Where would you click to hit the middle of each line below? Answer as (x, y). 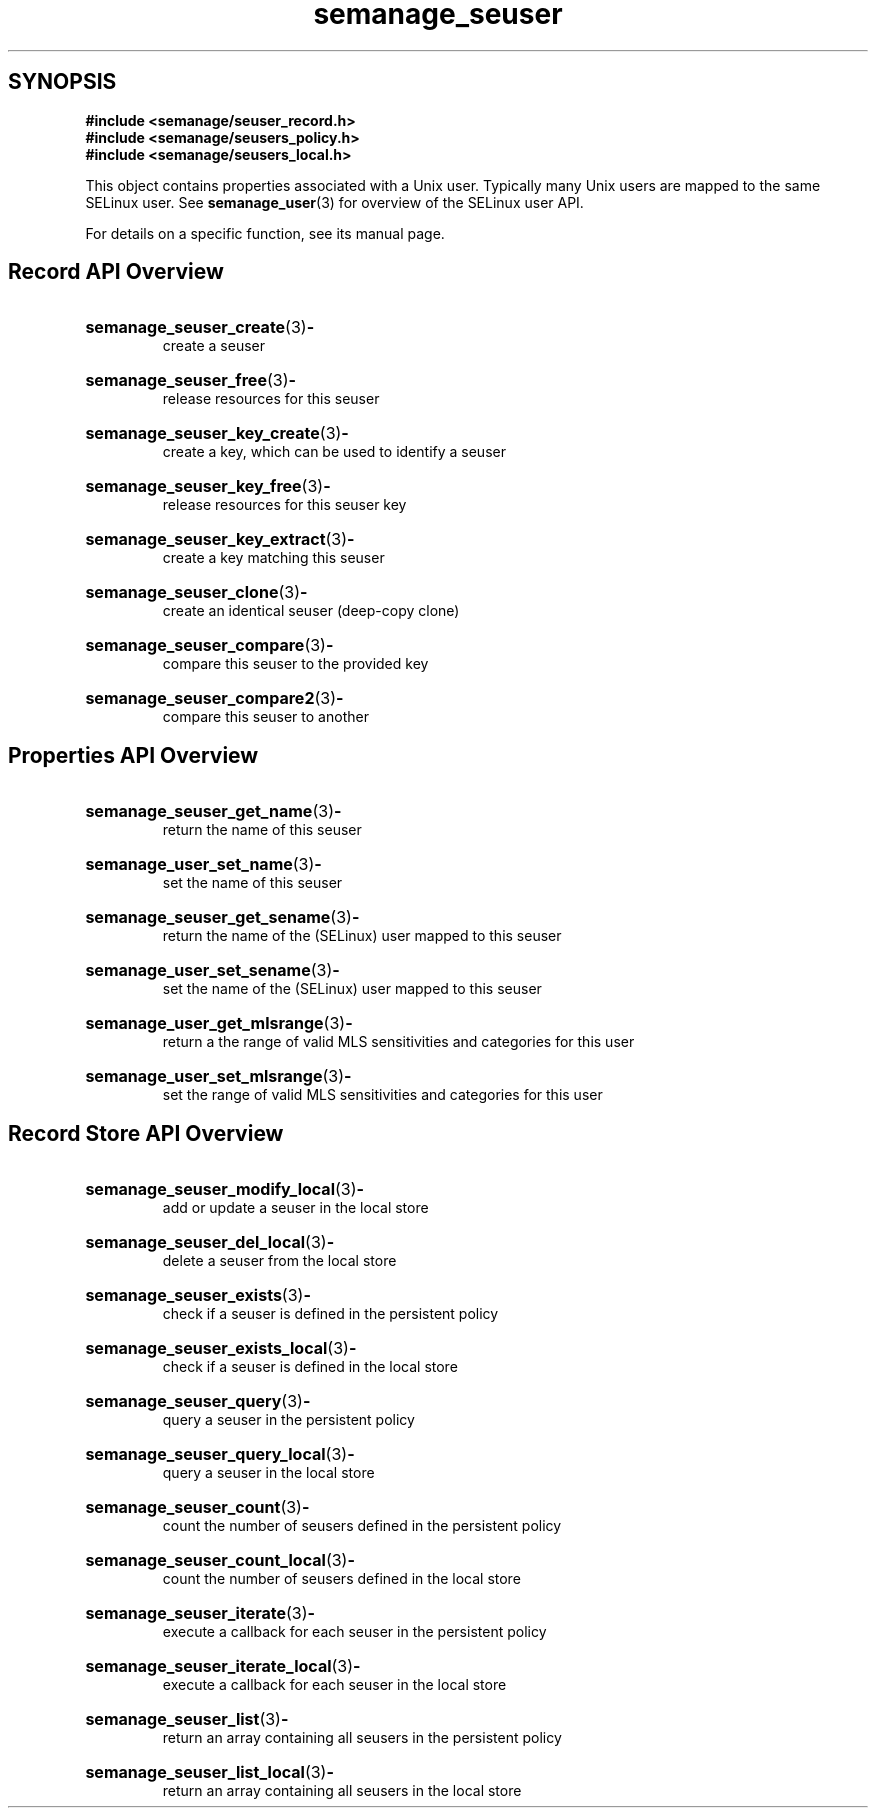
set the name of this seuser (252, 883)
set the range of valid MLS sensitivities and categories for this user (382, 1095)
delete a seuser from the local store (279, 1261)
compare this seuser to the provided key (295, 664)
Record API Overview (116, 272)
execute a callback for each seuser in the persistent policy (354, 1632)
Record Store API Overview (146, 1133)
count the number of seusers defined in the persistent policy (362, 1526)
